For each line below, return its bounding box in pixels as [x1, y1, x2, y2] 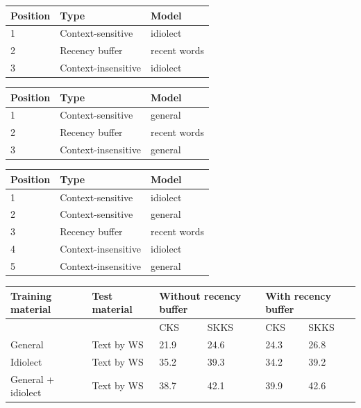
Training [10, 288, 52, 303]
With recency [265, 288, 331, 303]
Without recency [159, 288, 242, 303]
